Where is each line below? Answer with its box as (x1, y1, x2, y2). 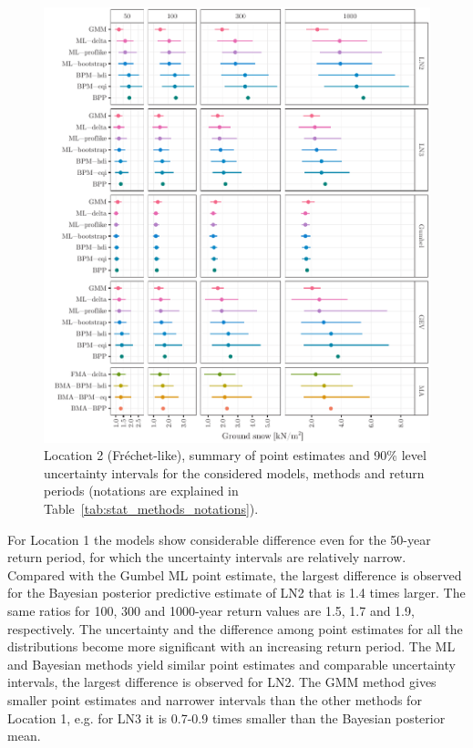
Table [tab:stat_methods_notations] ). (44, 499, 259, 518)
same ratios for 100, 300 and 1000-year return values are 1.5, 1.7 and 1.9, (7, 600, 415, 620)
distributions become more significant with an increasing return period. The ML (7, 637, 456, 656)
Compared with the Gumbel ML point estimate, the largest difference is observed (7, 565, 462, 584)
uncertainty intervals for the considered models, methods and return (44, 463, 425, 482)
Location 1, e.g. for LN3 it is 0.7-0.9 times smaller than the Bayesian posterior (7, 708, 446, 727)
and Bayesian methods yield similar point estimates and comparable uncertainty (7, 654, 456, 673)
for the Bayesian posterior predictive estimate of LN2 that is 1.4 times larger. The (7, 583, 466, 602)
